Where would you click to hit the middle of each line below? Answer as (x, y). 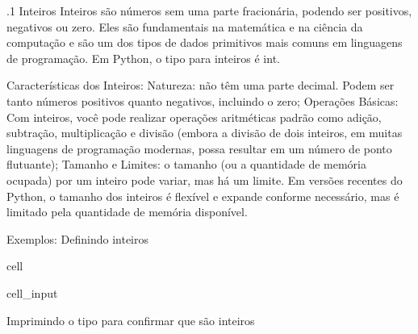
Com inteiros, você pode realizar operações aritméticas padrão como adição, (194, 117)
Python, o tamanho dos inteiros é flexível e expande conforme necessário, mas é (203, 196)
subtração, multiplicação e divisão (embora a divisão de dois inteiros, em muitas (205, 133)
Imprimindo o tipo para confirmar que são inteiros (131, 320)
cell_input (32, 292)
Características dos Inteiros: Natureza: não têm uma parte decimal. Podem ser (201, 85)
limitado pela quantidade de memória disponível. (127, 212)
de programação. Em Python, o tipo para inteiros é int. (143, 58)
